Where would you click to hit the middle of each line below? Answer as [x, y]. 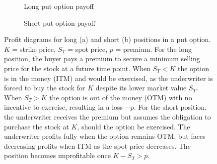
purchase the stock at [36, 126]
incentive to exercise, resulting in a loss [64, 107]
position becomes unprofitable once [57, 155]
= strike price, [34, 49]
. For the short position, [170, 107]
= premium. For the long [153, 49]
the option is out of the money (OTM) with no [121, 97]
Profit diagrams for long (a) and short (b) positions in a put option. [108, 39]
